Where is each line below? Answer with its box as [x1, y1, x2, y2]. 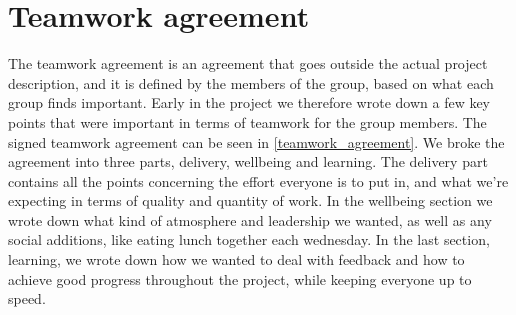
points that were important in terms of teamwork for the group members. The [8, 111, 487, 132]
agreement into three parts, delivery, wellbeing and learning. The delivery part [8, 151, 488, 172]
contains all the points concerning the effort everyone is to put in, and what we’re [8, 170, 509, 191]
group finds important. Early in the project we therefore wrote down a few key [8, 92, 491, 113]
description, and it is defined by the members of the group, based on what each [8, 72, 494, 93]
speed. [8, 288, 46, 309]
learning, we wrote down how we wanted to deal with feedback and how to [8, 249, 465, 270]
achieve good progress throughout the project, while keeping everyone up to [8, 268, 472, 289]
